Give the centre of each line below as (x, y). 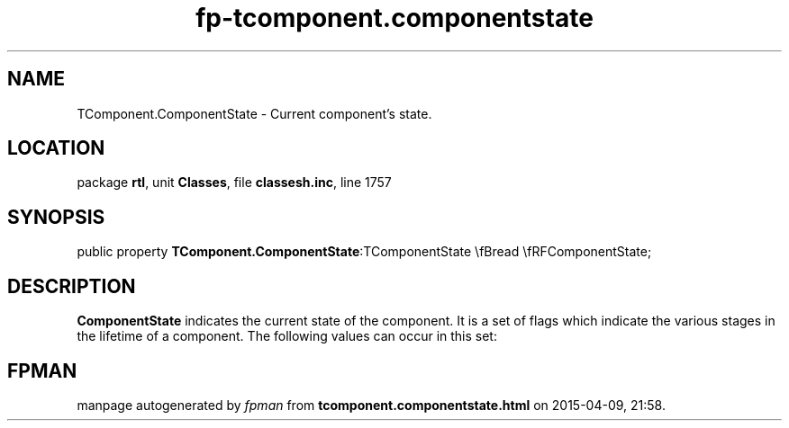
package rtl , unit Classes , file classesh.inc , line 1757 (234, 183)
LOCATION (56, 148)
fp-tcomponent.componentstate (394, 18)
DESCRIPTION (72, 286)
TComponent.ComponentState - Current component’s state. (254, 113)
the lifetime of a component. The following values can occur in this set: (287, 336)
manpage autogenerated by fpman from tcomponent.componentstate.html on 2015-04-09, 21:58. (371, 405)
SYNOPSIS (56, 217)
